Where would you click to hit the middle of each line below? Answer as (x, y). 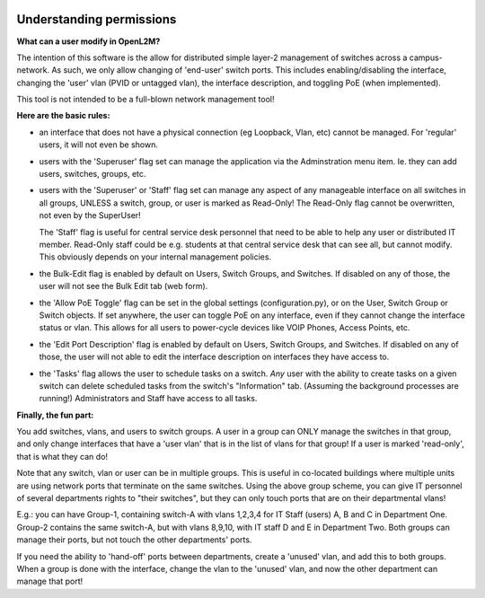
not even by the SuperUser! (90, 215)
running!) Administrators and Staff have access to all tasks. (148, 399)
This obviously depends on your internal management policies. (155, 257)
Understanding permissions (97, 19)
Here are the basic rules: (63, 116)
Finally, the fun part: (55, 415)
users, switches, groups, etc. (93, 174)
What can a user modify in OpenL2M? (88, 41)
